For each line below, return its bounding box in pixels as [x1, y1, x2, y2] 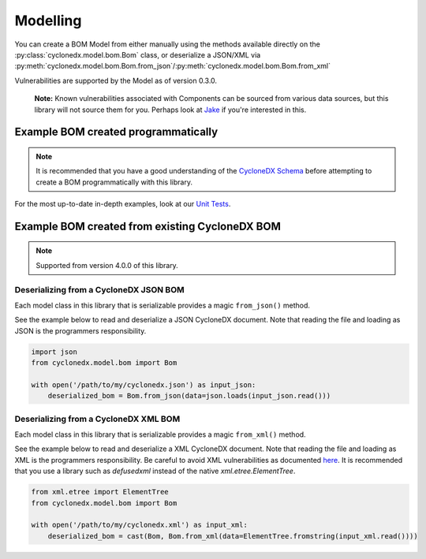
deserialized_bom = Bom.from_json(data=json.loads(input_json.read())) [47, 391, 331, 401]
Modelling [14, 12, 82, 29]
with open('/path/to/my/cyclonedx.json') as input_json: [31, 380, 256, 389]
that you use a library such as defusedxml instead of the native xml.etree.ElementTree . [14, 466, 296, 476]
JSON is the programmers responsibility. [14, 326, 147, 335]
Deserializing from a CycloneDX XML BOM [14, 413, 181, 424]
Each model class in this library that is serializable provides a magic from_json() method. [14, 300, 311, 311]
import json [31, 347, 78, 356]
